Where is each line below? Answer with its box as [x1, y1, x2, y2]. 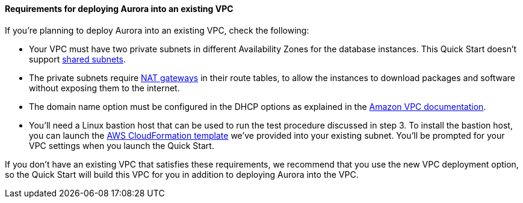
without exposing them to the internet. [29, 82, 180, 93]
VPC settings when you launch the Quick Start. [29, 140, 214, 151]
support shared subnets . [29, 53, 126, 64]
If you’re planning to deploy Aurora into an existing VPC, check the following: [5, 25, 309, 35]
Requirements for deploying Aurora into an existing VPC [5, 4, 234, 14]
